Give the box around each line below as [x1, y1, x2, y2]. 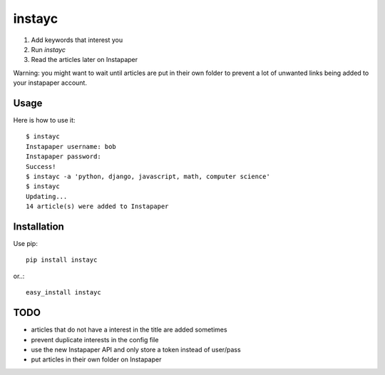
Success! [26, 163, 56, 170]
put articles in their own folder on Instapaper [31, 355, 162, 364]
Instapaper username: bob [26, 143, 117, 150]
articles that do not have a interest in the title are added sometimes [31, 325, 227, 334]
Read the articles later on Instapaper [31, 56, 138, 64]
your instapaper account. [13, 78, 87, 87]
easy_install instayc [26, 289, 101, 297]
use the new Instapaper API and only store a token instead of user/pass [31, 345, 242, 354]
